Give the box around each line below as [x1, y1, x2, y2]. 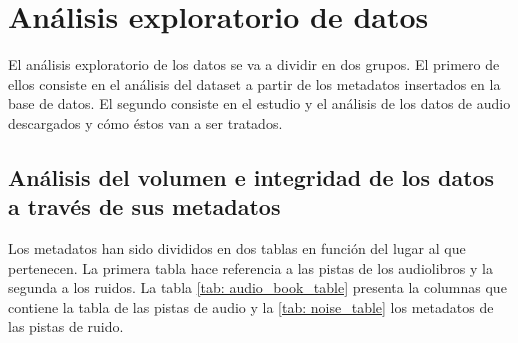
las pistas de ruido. [8, 316, 124, 337]
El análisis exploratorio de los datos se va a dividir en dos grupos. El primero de [8, 54, 500, 75]
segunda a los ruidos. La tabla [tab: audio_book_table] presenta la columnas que [8, 277, 507, 298]
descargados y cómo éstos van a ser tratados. [8, 112, 283, 133]
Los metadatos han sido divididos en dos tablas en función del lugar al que [8, 238, 466, 259]
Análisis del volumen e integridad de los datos [8, 161, 495, 192]
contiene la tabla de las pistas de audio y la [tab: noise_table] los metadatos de [8, 296, 494, 317]
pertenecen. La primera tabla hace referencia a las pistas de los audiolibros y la [8, 257, 493, 278]
